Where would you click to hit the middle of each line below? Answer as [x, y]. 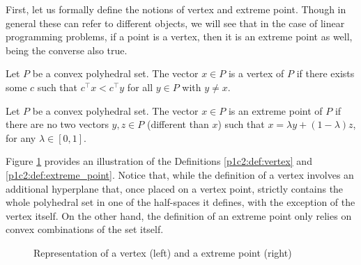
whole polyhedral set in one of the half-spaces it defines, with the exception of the [180, 202]
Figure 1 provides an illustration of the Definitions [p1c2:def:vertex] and [159, 161]
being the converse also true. [67, 50]
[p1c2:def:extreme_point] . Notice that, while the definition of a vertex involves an [180, 174]
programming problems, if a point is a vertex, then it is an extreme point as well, [179, 37]
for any [21, 137]
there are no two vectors [57, 124]
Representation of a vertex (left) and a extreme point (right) [163, 252]
